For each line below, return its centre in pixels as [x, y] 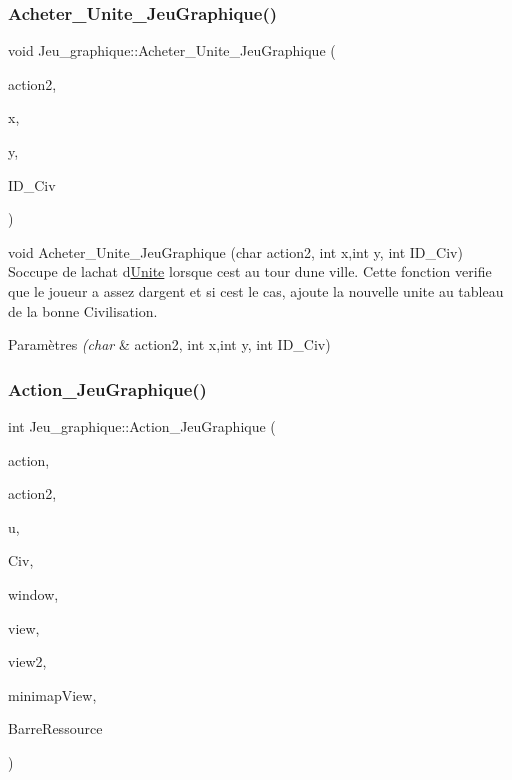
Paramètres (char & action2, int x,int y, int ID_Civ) [169, 344]
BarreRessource [55, 728]
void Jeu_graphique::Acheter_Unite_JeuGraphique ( [172, 50]
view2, [27, 661]
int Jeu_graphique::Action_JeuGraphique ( [142, 425]
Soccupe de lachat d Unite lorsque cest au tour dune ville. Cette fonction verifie [250, 271]
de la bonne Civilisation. [83, 310]
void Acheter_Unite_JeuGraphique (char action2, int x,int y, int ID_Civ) [235, 251]
